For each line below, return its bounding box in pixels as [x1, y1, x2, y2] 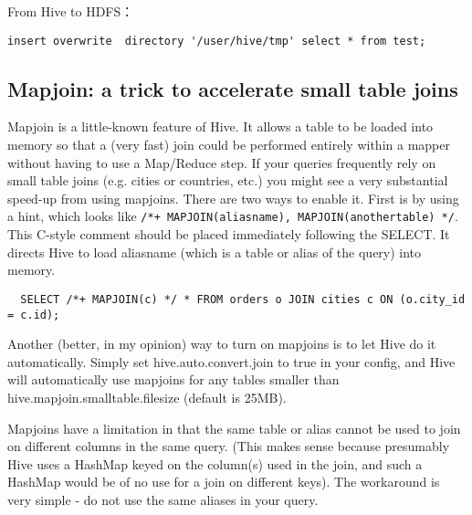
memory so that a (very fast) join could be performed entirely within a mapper [7, 135, 450, 154]
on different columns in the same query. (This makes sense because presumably [7, 436, 450, 456]
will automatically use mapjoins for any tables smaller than [7, 370, 340, 389]
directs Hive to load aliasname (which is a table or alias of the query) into [7, 242, 422, 261]
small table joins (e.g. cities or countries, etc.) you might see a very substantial [7, 171, 448, 190]
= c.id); [7, 308, 60, 321]
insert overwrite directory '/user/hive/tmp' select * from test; [7, 34, 426, 47]
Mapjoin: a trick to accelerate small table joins [7, 74, 458, 102]
